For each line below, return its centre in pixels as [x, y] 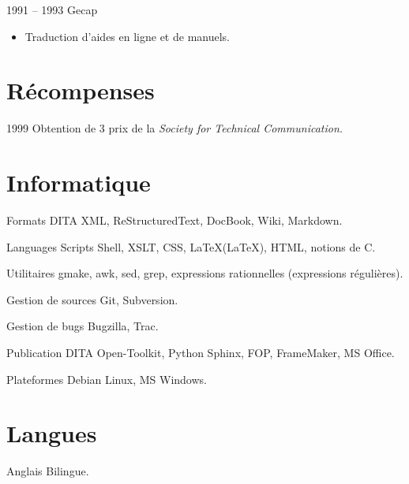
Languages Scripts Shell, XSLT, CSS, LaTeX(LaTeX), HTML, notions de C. [191, 246]
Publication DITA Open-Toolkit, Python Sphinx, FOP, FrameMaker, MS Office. [201, 352]
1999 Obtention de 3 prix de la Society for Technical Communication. [175, 128]
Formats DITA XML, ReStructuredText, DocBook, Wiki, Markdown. [174, 220]
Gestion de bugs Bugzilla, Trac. [83, 326]
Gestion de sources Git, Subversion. [92, 299]
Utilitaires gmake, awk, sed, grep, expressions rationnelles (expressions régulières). [205, 273]
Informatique [79, 182]
